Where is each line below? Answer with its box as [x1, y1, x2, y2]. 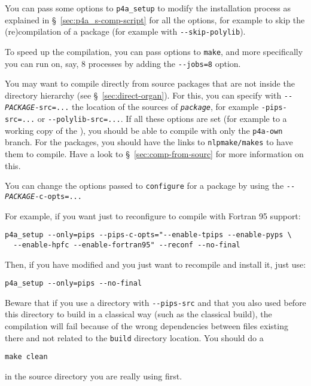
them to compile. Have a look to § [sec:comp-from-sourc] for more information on [5, 148, 304, 160]
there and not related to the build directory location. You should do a [5, 331, 264, 344]
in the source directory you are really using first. [5, 369, 182, 382]
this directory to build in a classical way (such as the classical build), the [5, 308, 272, 320]
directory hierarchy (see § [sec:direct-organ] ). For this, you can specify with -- [5, 88, 293, 101]
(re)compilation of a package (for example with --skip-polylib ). [5, 25, 246, 38]
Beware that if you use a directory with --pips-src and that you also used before [5, 296, 306, 308]
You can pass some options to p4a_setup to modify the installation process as [5, 2, 291, 14]
